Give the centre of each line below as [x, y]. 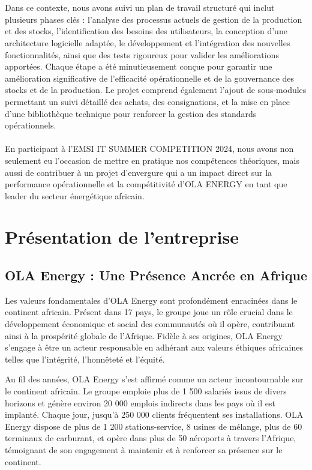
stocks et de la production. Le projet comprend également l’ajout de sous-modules [156, 90]
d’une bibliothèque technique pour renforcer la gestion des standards [131, 113]
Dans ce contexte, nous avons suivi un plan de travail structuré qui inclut [140, 8]
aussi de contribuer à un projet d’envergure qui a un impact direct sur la [139, 172]
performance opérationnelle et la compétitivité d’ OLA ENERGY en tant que [146, 184]
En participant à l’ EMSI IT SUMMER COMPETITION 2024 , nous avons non [149, 149]
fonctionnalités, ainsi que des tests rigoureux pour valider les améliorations [142, 54]
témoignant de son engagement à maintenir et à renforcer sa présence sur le [144, 449]
